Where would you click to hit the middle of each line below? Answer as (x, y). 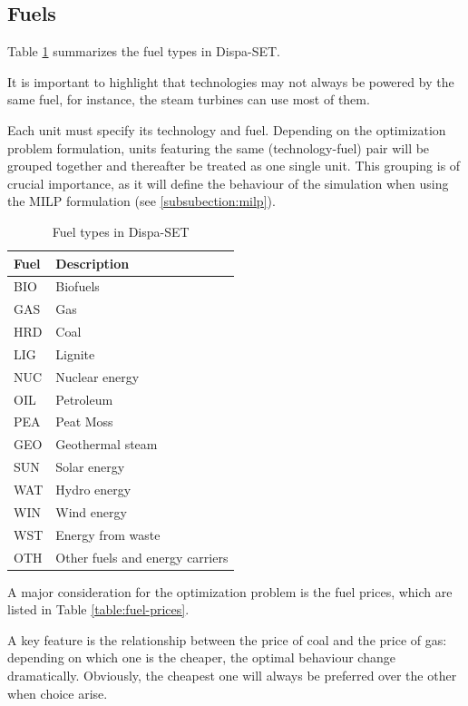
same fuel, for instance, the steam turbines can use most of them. (189, 99)
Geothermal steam (107, 444)
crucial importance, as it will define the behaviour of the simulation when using (228, 183)
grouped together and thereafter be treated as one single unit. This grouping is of (234, 166)
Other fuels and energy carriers (142, 557)
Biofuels (78, 286)
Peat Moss (84, 422)
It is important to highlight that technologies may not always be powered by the (231, 81)
